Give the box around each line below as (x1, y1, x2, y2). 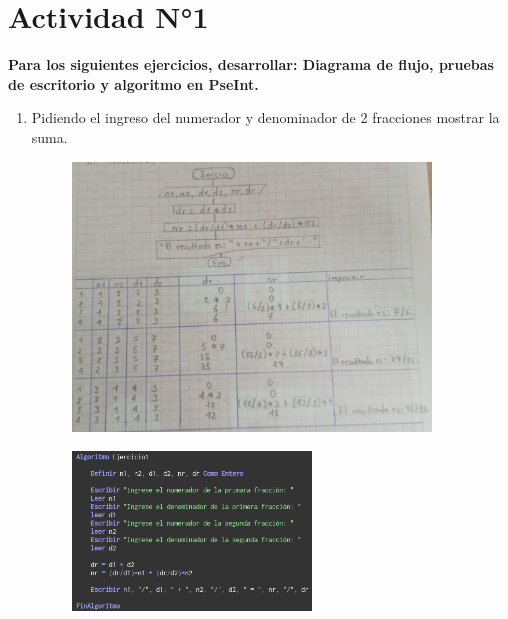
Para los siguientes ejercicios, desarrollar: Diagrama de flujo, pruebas (8, 54, 494, 75)
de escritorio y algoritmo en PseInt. (8, 73, 259, 94)
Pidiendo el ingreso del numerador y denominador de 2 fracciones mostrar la (31, 107, 500, 128)
